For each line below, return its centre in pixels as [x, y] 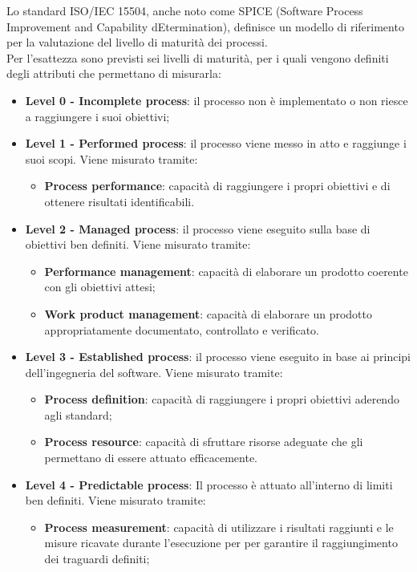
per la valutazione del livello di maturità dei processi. [137, 42]
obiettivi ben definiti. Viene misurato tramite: [138, 244]
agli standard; [78, 414]
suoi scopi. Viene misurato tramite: [111, 158]
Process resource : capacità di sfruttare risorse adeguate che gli [204, 442]
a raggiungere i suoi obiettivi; [97, 116]
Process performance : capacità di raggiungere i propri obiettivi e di [217, 186]
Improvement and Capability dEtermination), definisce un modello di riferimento [205, 26]
